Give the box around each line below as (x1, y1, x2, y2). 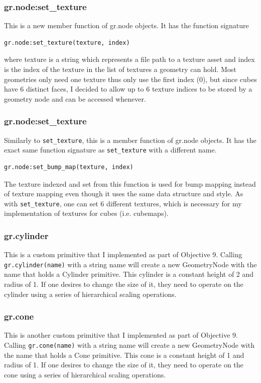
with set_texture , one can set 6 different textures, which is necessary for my (4, 198, 242, 208)
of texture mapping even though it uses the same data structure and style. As (4, 188, 243, 199)
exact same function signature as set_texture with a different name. (4, 144, 217, 155)
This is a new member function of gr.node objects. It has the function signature (4, 20, 249, 31)
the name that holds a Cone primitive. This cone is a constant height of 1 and (4, 349, 244, 360)
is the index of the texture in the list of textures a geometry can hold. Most (4, 64, 236, 74)
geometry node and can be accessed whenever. (4, 93, 146, 104)
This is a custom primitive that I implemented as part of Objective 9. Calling (4, 249, 242, 260)
